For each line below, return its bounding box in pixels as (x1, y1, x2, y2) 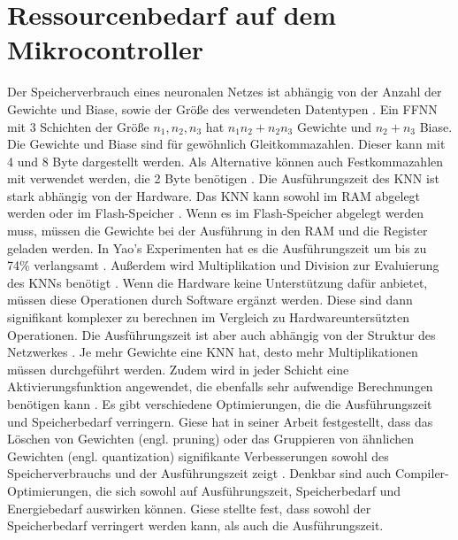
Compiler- (395, 464, 449, 482)
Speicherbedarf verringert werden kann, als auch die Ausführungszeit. (7, 516, 384, 535)
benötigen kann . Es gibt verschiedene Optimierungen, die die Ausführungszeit (7, 395, 432, 413)
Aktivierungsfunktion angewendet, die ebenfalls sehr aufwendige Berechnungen (7, 377, 433, 396)
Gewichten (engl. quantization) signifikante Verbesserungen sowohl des (7, 446, 389, 465)
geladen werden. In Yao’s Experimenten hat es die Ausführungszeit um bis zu (7, 238, 427, 257)
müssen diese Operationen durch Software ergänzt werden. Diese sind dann (7, 290, 413, 309)
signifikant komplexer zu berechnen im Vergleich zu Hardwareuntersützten (7, 308, 409, 327)
